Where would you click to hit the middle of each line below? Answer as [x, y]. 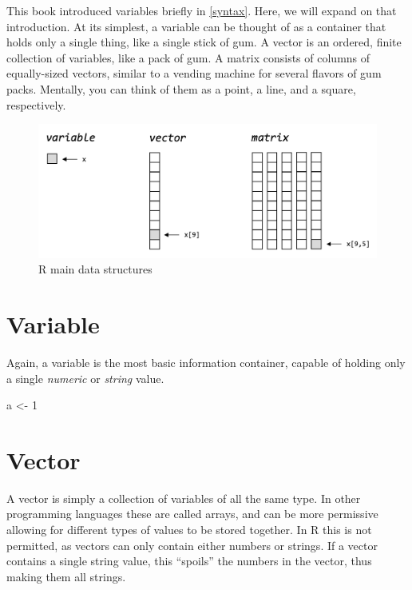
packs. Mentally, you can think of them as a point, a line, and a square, [181, 88]
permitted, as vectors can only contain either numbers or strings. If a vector [192, 545]
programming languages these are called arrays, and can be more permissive [192, 514]
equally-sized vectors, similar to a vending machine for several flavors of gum [194, 73]
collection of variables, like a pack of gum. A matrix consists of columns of [188, 57]
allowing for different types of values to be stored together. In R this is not [189, 529]
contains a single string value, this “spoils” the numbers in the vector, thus [189, 561]
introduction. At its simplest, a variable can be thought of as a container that [196, 26]
